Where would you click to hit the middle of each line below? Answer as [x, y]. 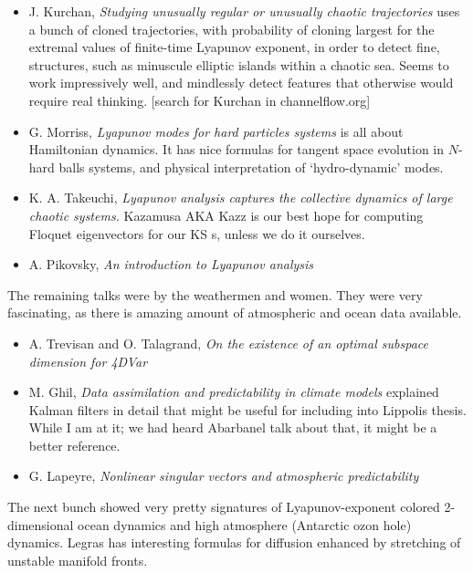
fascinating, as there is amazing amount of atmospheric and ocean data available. [235, 313]
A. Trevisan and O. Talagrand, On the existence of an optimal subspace [228, 343]
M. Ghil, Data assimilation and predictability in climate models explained [234, 392]
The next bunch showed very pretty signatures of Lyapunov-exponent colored [224, 507]
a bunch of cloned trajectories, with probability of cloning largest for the [231, 29]
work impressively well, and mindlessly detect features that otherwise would [241, 83]
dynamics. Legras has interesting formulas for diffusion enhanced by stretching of [234, 542]
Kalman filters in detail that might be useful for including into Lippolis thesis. [247, 409]
